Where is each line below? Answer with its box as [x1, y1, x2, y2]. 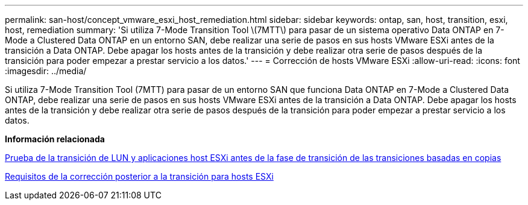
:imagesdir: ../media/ [5, 66, 87, 76]
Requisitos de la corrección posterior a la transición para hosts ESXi [5, 171, 274, 181]
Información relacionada [5, 134, 105, 144]
